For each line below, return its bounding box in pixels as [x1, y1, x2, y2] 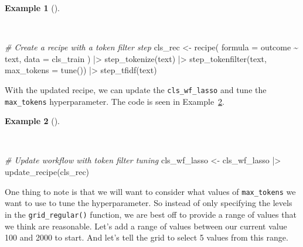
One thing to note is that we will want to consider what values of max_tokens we [5, 185, 296, 197]
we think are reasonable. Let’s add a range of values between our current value [5, 219, 287, 232]
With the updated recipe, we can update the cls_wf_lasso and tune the [5, 83, 267, 95]
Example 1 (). [5, 2, 60, 13]
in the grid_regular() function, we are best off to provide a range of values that [5, 208, 297, 220]
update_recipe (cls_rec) [5, 166, 90, 178]
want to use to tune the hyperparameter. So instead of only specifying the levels [5, 197, 292, 209]
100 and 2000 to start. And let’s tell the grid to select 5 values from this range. [5, 231, 288, 243]
